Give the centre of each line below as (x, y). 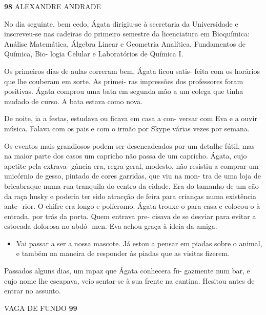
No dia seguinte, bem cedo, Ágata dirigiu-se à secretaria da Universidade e (121, 23)
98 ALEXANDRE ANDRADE (53, 6)
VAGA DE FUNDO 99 (41, 308)
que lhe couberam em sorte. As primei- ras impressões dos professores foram (124, 81)
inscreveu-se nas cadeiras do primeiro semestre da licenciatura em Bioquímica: (127, 34)
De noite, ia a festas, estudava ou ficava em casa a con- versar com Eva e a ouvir (131, 118)
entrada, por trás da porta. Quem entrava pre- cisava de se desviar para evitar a (130, 216)
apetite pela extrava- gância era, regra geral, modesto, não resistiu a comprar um (131, 165)
